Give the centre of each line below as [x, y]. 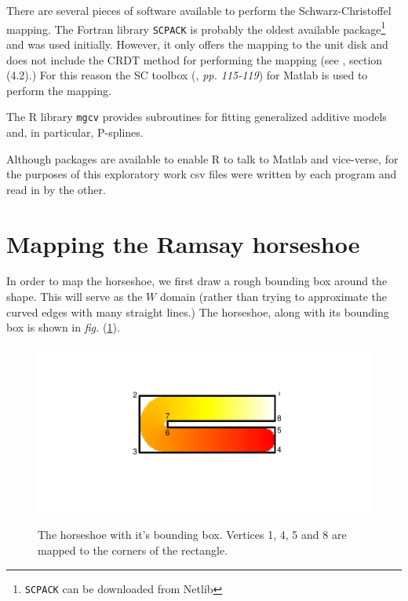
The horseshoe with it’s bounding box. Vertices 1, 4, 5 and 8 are [192, 535]
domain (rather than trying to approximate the [273, 297]
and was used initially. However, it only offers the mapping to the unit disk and [197, 44]
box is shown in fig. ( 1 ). [63, 327]
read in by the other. [56, 189]
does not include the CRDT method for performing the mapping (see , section [195, 59]
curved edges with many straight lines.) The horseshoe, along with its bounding [198, 311]
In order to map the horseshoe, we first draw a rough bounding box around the [197, 281]
